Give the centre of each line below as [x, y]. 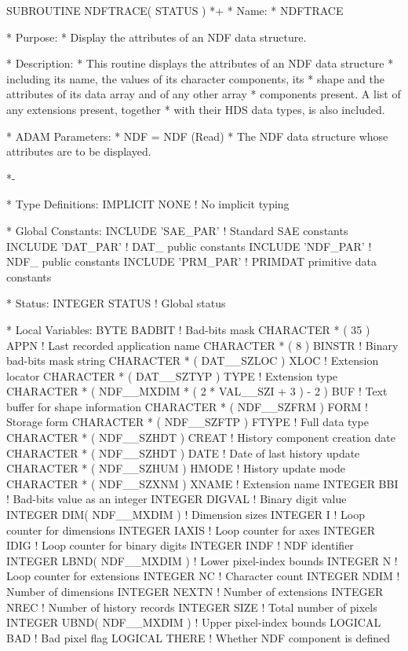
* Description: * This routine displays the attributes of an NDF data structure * [200, 63]
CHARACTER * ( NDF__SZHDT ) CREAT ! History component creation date [201, 438]
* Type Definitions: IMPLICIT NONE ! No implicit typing [148, 204]
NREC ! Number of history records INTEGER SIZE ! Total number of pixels [192, 607]
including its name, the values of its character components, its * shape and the [195, 78]
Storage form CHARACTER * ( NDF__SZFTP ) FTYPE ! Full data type [188, 422]
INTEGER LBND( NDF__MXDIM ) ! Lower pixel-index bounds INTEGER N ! [202, 560]
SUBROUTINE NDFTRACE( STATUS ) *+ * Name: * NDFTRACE [175, 10]
